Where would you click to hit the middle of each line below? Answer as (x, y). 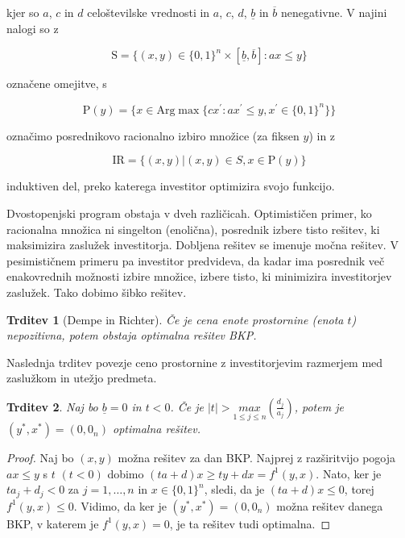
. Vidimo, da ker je (120, 505)
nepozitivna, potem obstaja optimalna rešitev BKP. (132, 335)
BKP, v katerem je (53, 523)
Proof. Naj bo (40, 458)
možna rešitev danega (330, 505)
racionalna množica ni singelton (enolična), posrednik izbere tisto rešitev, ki (193, 229)
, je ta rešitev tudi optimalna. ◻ (250, 523)
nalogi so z (33, 28)
